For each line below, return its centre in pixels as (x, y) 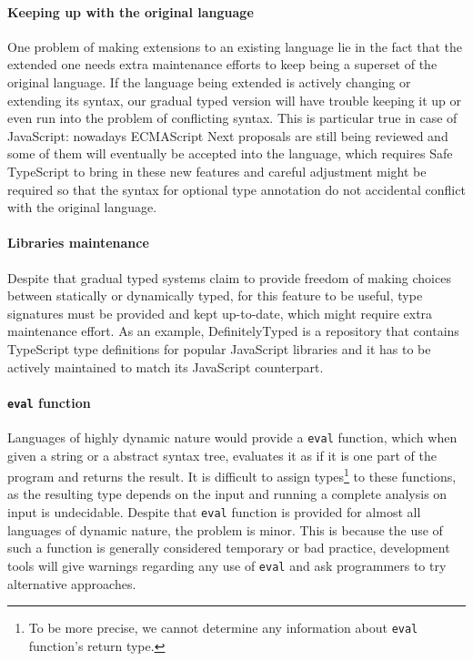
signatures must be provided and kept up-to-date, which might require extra (220, 313)
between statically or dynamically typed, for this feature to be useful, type (215, 295)
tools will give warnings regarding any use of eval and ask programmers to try (227, 565)
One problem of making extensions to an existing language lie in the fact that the (235, 46)
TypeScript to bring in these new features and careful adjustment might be (217, 171)
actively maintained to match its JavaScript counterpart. (166, 366)
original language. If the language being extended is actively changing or (209, 81)
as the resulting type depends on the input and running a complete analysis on (227, 494)
